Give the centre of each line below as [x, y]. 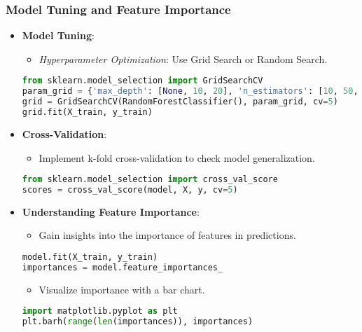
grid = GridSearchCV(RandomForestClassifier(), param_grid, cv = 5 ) [180, 102]
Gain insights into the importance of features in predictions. [167, 235]
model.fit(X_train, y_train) [90, 257]
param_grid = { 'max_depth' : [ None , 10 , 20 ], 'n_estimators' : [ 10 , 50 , [190, 91]
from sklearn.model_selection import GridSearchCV [142, 81]
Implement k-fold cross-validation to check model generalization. [177, 157]
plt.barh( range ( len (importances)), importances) [138, 322]
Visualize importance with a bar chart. [122, 289]
